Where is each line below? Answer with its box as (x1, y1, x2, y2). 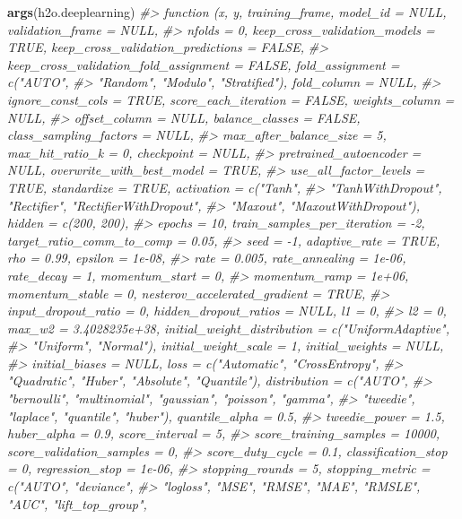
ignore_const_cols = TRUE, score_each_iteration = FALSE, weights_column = (7, 90, 455, 108)
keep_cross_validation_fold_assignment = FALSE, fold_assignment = (7, 55, 400, 74)
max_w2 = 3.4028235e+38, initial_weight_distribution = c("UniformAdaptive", (7, 318, 450, 337)
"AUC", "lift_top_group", (7, 494, 147, 513)
